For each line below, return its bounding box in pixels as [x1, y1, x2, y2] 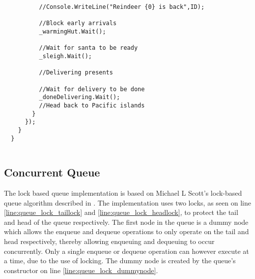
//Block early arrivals [39, 20, 117, 27]
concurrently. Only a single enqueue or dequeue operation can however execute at [4, 245, 249, 256]
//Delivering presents [39, 69, 113, 76]
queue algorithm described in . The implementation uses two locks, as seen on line [4, 197, 251, 208]
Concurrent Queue [4, 165, 100, 180]
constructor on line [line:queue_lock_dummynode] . [4, 265, 158, 275]
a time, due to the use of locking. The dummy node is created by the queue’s [4, 255, 236, 266]
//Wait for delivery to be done [39, 85, 145, 93]
